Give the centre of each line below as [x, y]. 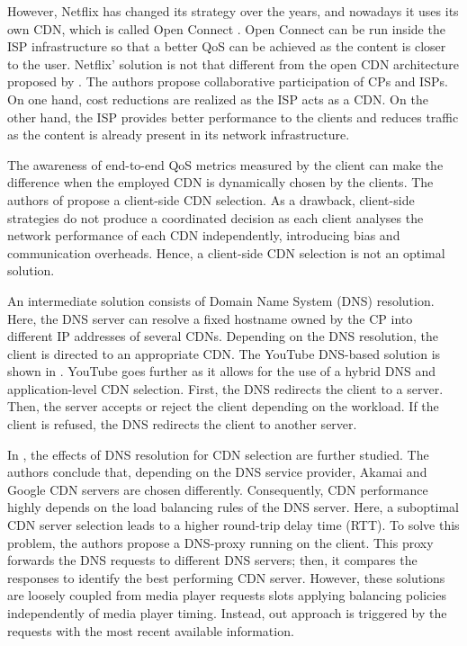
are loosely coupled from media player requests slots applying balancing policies [227, 595]
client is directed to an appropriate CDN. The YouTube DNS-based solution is [224, 353]
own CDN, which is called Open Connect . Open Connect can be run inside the [226, 28]
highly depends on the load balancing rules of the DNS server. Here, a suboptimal [233, 507]
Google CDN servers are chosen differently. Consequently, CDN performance [218, 489]
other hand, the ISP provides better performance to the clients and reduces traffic [233, 117]
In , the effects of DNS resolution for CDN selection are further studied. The [218, 454]
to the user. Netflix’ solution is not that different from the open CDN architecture [233, 63]
